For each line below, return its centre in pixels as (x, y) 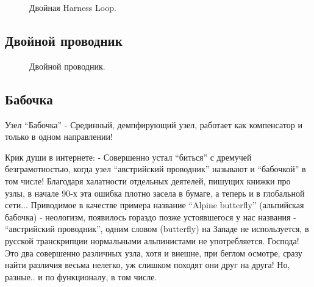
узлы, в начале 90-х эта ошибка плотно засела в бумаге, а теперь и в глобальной (155, 193)
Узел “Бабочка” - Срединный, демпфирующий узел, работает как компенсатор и (154, 124)
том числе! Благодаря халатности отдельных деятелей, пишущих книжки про (148, 180)
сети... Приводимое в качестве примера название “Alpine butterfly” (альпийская (155, 205)
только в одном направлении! (59, 136)
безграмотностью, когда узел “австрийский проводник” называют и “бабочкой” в (155, 169)
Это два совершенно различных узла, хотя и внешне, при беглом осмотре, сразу (154, 252)
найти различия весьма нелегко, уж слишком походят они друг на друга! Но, (148, 265)
